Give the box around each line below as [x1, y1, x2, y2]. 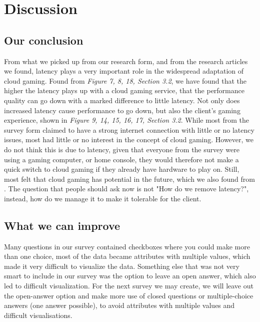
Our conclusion [4, 32, 83, 48]
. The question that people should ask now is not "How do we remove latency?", [4, 183, 249, 194]
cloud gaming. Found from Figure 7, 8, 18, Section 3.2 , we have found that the [4, 75, 247, 86]
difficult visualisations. [4, 309, 72, 320]
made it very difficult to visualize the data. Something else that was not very [4, 260, 239, 271]
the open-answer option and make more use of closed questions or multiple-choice [4, 290, 253, 300]
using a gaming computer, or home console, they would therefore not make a [4, 154, 239, 164]
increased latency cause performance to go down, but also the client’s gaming [4, 105, 240, 115]
